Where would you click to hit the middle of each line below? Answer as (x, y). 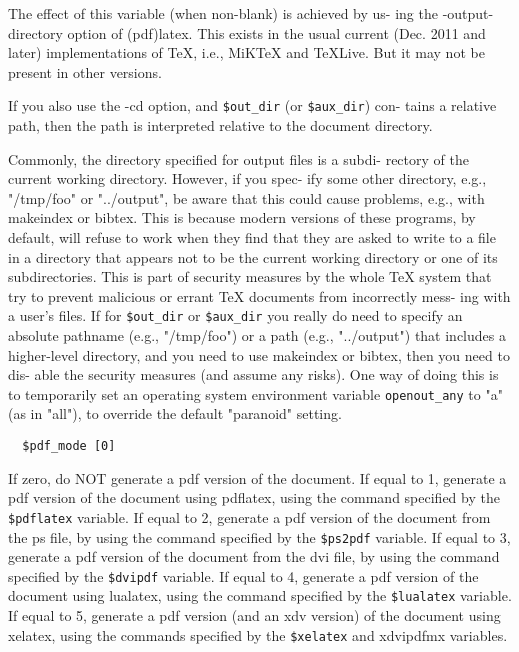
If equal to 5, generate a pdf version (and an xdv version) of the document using (254, 615)
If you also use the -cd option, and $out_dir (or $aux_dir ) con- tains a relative (252, 105)
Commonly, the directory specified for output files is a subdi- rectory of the (238, 158)
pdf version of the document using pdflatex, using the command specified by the (254, 497)
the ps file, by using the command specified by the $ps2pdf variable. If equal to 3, (259, 536)
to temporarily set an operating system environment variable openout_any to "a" (255, 393)
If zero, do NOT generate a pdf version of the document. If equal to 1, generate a (257, 477)
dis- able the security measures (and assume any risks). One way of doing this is (253, 374)
